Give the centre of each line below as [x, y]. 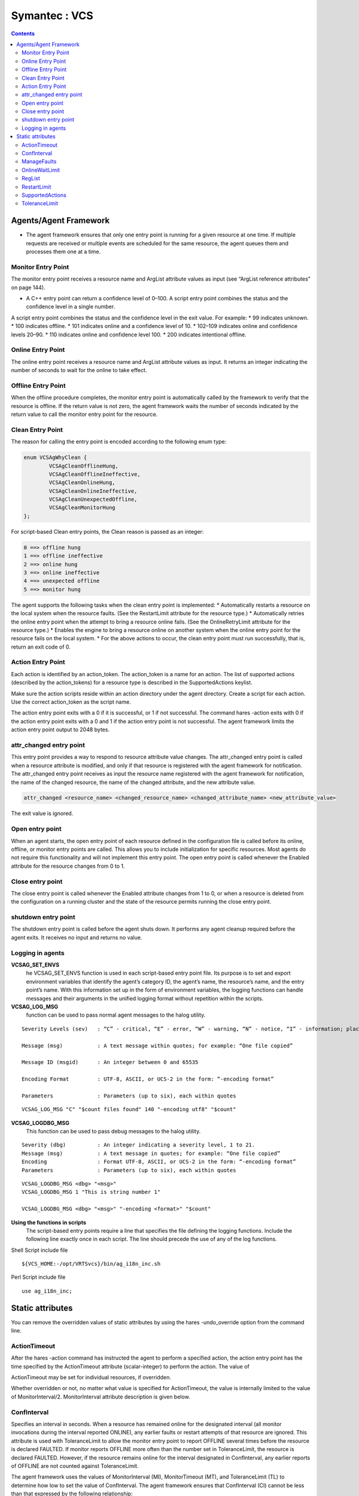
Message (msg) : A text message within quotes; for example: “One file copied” [157, 1045]
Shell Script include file [39, 1250]
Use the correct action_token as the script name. [71, 702]
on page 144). [28, 287]
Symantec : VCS [52, 16]
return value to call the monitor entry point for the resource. [84, 414]
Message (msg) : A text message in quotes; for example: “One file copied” [151, 1153]
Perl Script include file [38, 1277]
